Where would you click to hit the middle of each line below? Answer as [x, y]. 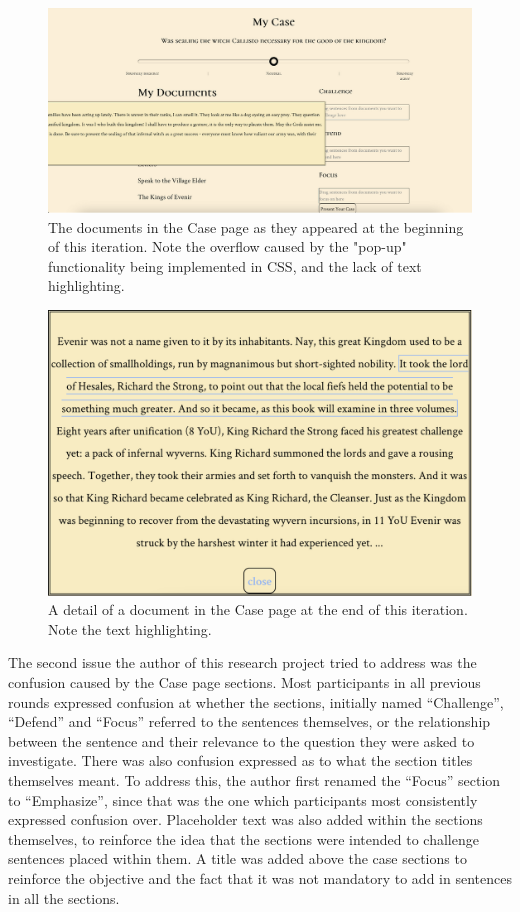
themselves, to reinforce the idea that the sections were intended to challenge [243, 838]
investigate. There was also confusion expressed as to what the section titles [240, 760]
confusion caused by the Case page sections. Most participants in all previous [244, 682]
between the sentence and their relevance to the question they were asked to [241, 740]
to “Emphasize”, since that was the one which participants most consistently [243, 799]
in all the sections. [64, 897]
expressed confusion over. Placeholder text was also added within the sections [245, 819]
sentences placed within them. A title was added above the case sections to [237, 858]
